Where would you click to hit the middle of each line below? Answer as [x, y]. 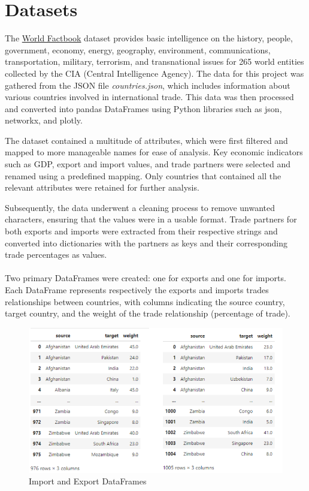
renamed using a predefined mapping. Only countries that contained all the [143, 175]
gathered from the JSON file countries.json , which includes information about [148, 85]
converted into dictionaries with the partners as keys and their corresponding [146, 243]
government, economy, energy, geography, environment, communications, [138, 49]
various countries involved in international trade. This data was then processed [149, 97]
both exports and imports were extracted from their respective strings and [141, 231]
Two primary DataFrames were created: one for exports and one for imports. [146, 278]
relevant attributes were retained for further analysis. [102, 187]
